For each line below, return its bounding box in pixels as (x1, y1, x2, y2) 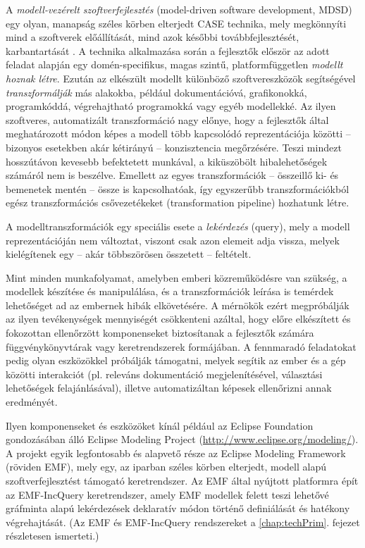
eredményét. (6, 394, 58, 409)
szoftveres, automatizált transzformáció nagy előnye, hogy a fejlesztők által (6, 112, 329, 127)
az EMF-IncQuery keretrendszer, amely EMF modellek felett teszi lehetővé (6, 487, 329, 502)
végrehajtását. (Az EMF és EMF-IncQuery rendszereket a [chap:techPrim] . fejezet (6, 514, 360, 529)
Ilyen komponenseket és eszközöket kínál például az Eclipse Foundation (6, 418, 314, 432)
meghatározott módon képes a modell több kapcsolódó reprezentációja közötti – (6, 126, 351, 141)
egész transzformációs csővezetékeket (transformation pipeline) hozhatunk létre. (6, 195, 349, 210)
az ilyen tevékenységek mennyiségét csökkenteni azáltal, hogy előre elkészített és (6, 311, 351, 326)
